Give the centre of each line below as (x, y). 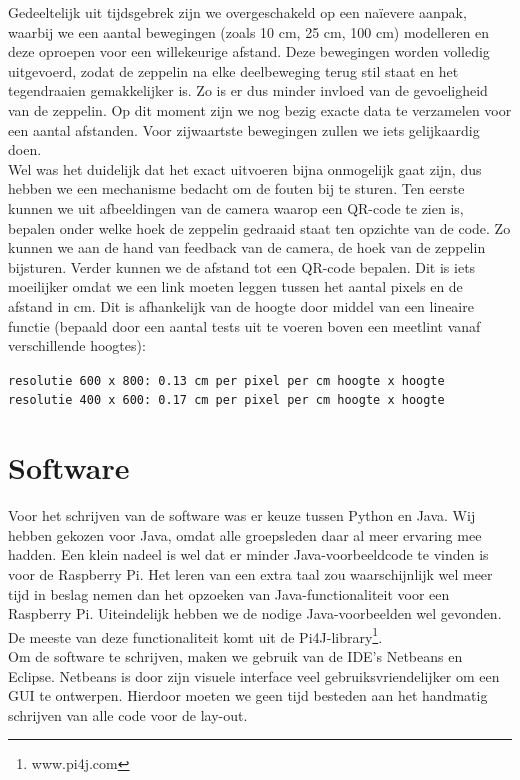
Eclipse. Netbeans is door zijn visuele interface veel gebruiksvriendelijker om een (254, 675)
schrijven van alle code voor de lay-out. (128, 714)
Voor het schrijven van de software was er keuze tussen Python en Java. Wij (242, 515)
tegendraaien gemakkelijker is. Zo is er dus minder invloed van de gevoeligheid (248, 90)
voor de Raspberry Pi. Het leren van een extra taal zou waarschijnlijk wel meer (250, 573)
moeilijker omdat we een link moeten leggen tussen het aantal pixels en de (235, 286)
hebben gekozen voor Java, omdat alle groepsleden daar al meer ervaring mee (245, 534)
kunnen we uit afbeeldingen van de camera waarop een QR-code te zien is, (236, 207)
